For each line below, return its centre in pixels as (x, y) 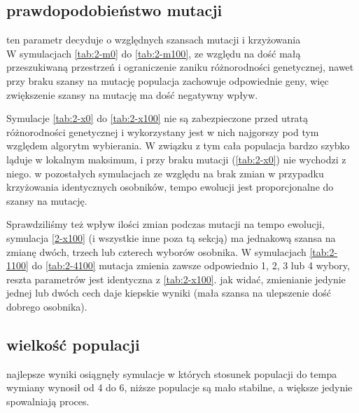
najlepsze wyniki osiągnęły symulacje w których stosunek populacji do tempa (172, 373)
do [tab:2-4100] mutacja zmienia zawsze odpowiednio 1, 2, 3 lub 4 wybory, (191, 265)
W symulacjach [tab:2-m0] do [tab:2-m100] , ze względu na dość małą (154, 53)
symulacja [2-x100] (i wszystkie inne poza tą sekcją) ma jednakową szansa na (171, 237)
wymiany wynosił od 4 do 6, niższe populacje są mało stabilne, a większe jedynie (179, 387)
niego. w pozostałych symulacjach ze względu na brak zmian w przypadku (165, 173)
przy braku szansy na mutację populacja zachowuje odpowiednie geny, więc (168, 80)
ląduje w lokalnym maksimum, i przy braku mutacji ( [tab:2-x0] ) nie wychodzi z (176, 159)
